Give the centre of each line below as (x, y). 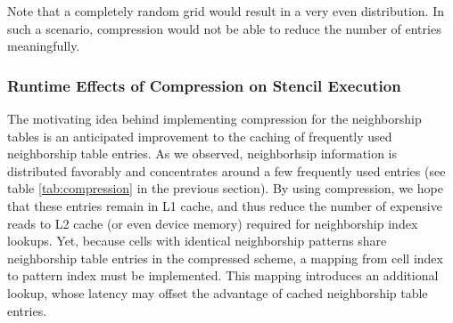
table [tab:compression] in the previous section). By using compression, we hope (225, 188)
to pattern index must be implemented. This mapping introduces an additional (223, 275)
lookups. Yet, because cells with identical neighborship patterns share (197, 241)
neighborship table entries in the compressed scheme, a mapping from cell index (225, 258)
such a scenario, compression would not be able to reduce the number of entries (224, 28)
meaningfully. (44, 46)
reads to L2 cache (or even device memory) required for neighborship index (213, 223)
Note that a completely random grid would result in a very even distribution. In (226, 11)
